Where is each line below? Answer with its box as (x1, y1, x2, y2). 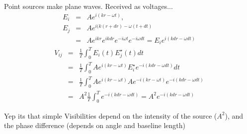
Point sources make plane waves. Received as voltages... (4, 1, 173, 11)
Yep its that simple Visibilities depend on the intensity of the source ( (4, 110, 217, 121)
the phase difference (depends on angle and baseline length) (4, 120, 186, 131)
